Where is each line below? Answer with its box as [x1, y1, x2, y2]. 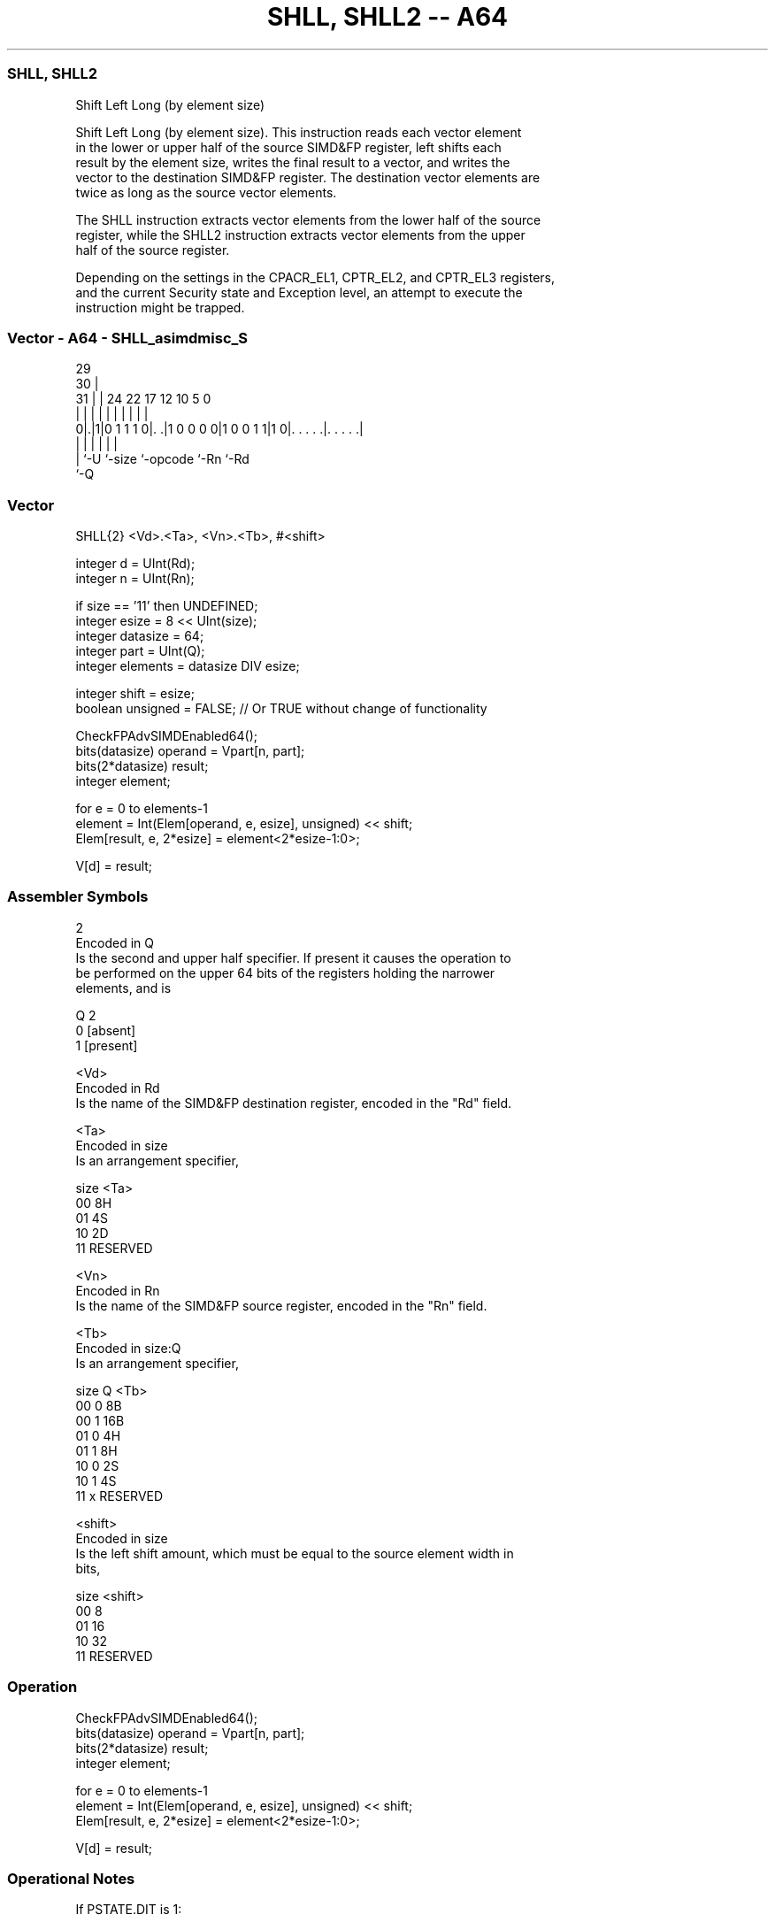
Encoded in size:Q [75, 1340, 181, 1356]
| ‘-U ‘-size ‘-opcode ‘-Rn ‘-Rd [75, 451, 249, 467]
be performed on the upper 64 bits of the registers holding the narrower [75, 965, 495, 980]
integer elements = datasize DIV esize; [75, 658, 300, 673]
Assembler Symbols [7, 888, 149, 906]
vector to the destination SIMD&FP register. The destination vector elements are [75, 169, 541, 185]
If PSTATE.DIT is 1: [75, 1902, 182, 1918]
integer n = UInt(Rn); [75, 571, 195, 586]
